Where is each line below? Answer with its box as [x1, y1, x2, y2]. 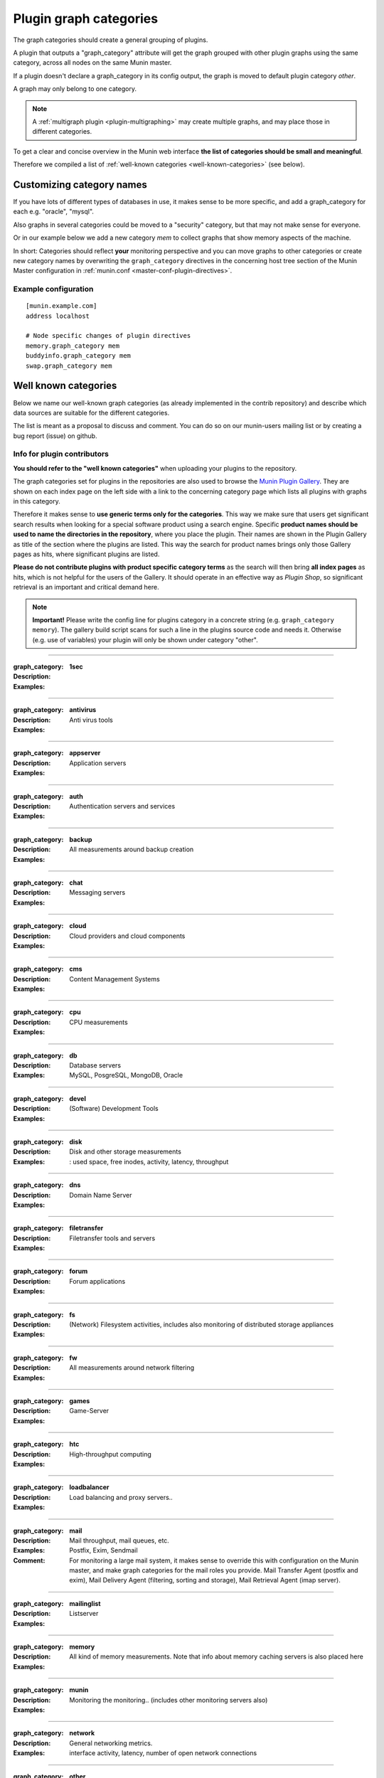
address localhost [26, 312, 90, 320]
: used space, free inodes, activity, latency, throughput [69, 1157, 229, 1166]
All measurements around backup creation [69, 845, 194, 853]
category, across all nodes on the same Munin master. [13, 58, 172, 67]
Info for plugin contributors [13, 449, 110, 459]
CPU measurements [69, 1018, 128, 1026]
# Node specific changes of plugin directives [26, 331, 191, 340]
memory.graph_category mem [26, 341, 120, 350]
